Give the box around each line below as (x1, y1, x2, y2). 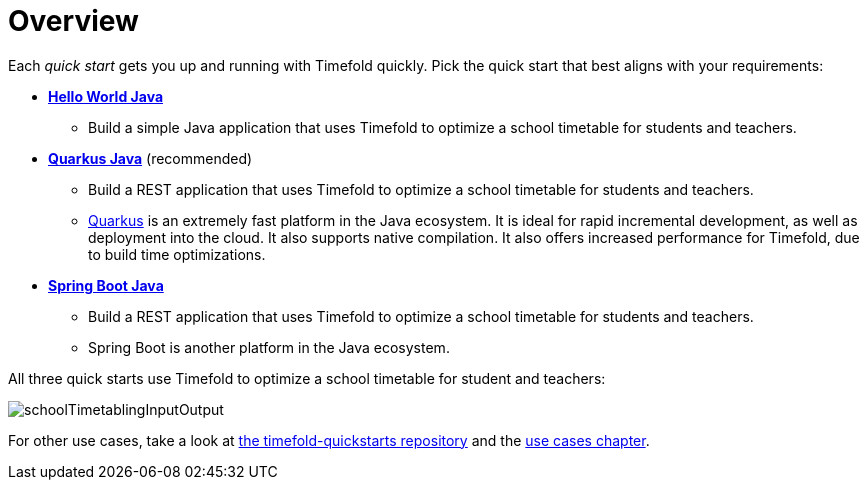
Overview (8, 4, 139, 38)
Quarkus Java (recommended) (48, 149, 253, 167)
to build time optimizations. (88, 245, 266, 263)
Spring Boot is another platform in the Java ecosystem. (88, 338, 450, 356)
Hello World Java (48, 87, 164, 105)
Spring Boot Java (48, 276, 164, 294)
